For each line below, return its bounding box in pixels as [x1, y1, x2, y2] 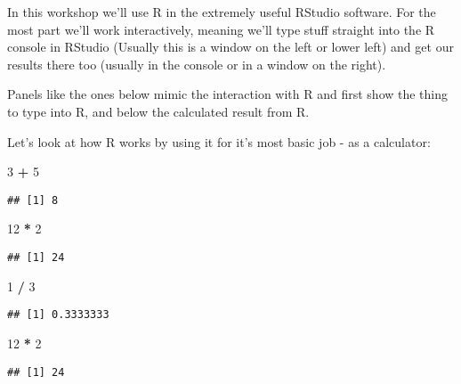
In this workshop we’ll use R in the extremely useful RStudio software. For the [7, 3, 436, 20]
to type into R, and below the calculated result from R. [7, 102, 310, 120]
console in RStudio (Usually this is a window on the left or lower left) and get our [7, 37, 454, 56]
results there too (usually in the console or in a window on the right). [7, 54, 386, 73]
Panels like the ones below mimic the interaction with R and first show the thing [7, 85, 449, 103]
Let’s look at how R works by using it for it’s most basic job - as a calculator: [7, 132, 431, 151]
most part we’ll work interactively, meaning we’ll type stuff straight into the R [7, 20, 435, 38]
